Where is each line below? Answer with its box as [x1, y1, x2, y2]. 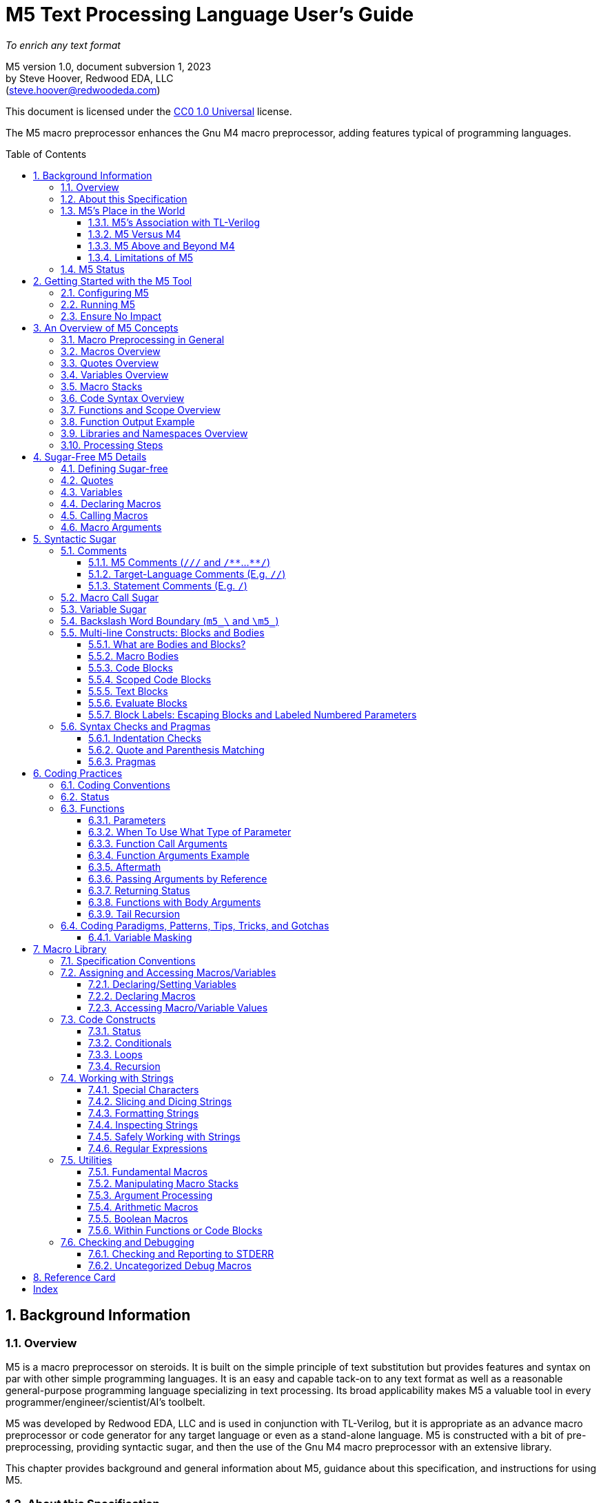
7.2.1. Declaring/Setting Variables [88, 978, 236, 990]
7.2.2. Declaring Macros [88, 989, 196, 1002]
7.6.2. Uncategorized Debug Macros [88, 1259, 252, 1271]
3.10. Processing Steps [61, 438, 163, 451]
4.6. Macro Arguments [61, 521, 162, 533]
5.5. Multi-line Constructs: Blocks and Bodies [61, 626, 265, 638]
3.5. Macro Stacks [61, 380, 143, 392]
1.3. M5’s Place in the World [61, 204, 185, 216]
